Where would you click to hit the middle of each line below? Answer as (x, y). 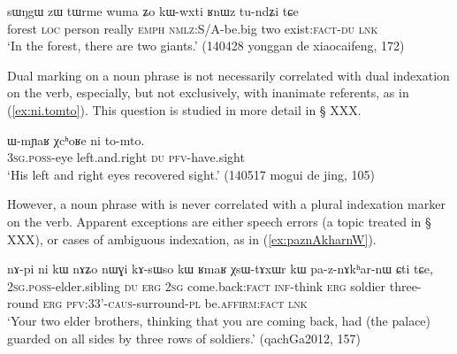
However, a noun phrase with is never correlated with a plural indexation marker (226, 204)
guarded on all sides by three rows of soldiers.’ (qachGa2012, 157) (184, 338)
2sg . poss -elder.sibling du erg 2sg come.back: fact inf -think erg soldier (197, 285)
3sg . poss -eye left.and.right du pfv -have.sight (126, 157)
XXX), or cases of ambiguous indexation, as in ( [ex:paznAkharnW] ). (192, 239)
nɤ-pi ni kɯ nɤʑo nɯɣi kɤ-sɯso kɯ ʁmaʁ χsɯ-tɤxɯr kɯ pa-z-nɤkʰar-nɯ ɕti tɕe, (220, 269)
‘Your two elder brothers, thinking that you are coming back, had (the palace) (219, 320)
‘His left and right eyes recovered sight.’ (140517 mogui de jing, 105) (191, 174)
